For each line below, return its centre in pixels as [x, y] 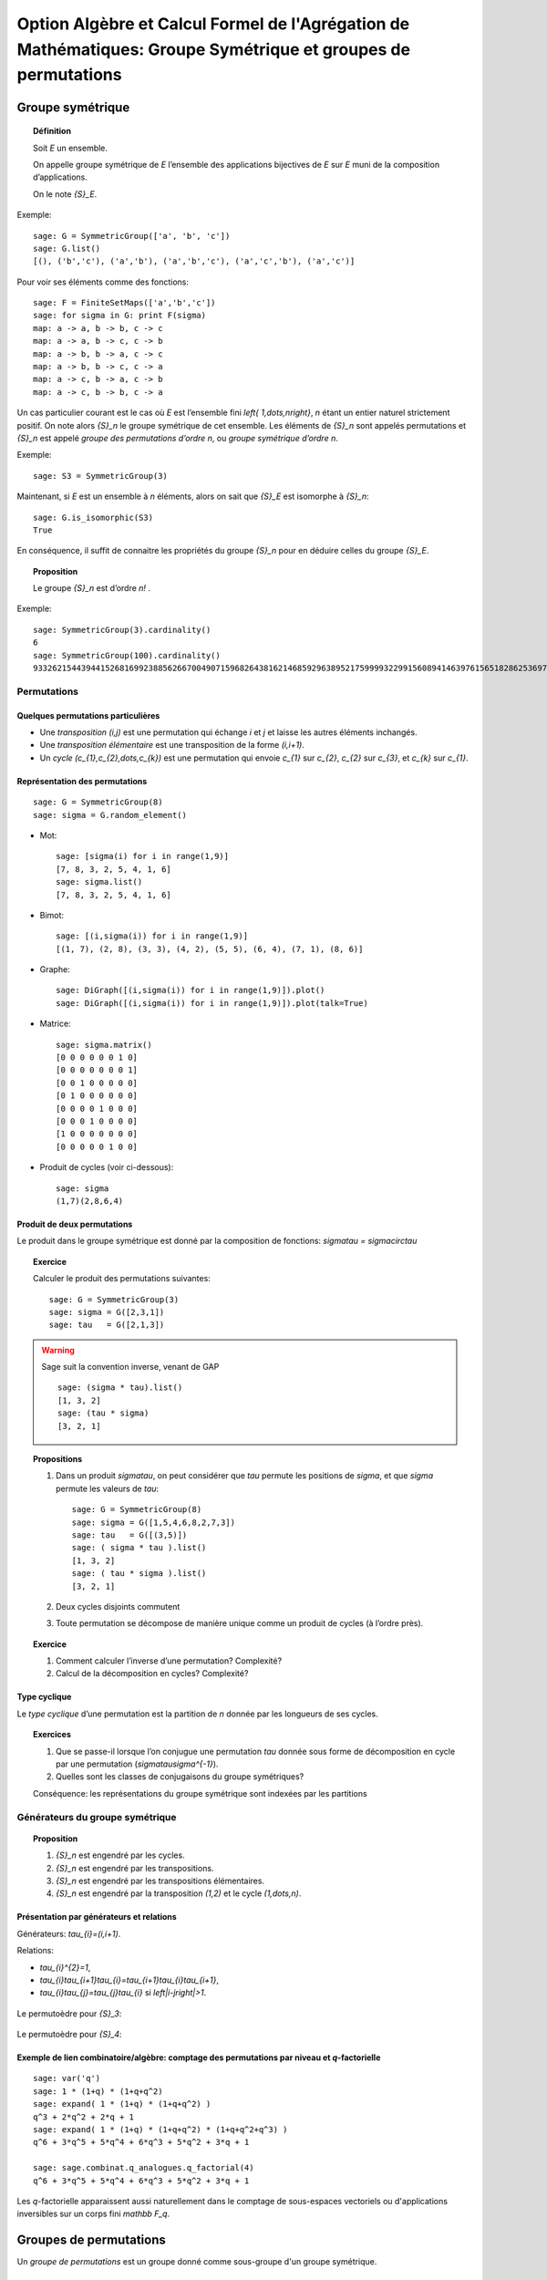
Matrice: [56, 1024]
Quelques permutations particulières [88, 715]
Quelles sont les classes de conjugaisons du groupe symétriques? [180, 1777]
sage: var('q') [67, 2078]
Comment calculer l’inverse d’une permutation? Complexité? [169, 1661]
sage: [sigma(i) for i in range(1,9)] [143, 856]
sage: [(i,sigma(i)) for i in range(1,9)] [152, 936]
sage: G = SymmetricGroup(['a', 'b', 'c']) [132, 236]
